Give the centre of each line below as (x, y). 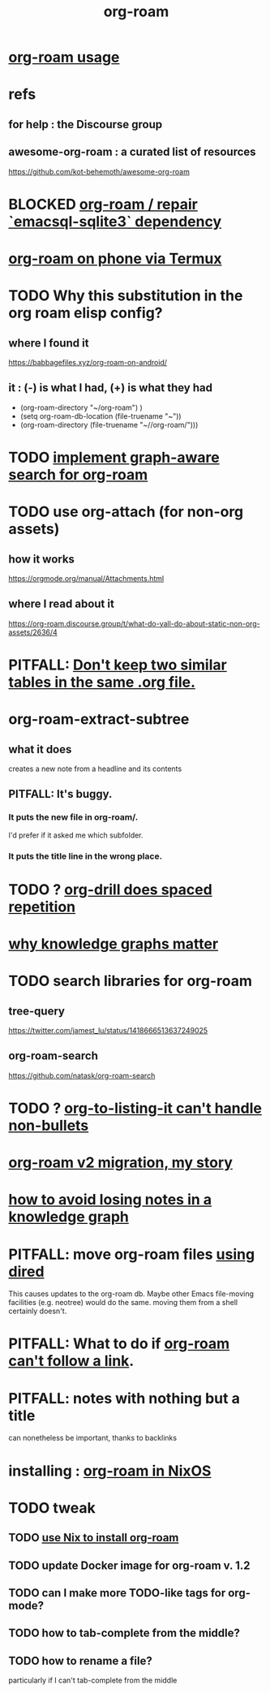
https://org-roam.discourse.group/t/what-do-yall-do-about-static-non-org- (135, 623)
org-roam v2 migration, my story (121, 1163)
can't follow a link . (71, 1361)
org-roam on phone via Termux (115, 258)
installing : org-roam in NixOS (110, 1471)
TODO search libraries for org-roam (131, 981)
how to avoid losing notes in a (110, 1200)
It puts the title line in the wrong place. (86, 856)
